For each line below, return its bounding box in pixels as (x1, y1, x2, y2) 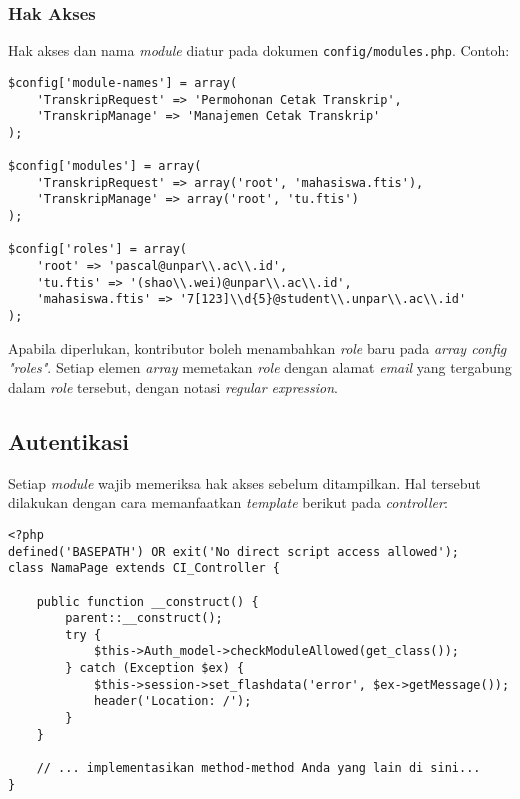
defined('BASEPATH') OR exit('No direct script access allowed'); (8, 544, 460, 559)
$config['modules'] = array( (8, 159, 202, 174)
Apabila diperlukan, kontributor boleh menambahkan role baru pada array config (8, 337, 507, 358)
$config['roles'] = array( (8, 242, 187, 257)
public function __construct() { (36, 594, 259, 609)
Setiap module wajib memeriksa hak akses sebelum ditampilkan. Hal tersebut (8, 472, 481, 493)
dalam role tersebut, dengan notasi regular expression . (8, 376, 338, 397)
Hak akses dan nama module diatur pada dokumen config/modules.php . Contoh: (8, 40, 510, 61)
